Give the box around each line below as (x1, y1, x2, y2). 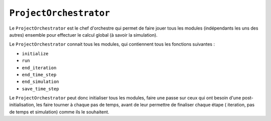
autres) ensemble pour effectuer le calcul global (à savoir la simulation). (9, 32, 158, 38)
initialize (22, 51, 49, 56)
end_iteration (22, 65, 57, 70)
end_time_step (22, 72, 57, 77)
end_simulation (22, 79, 60, 85)
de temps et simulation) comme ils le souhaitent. (9, 108, 110, 115)
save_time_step (22, 86, 60, 91)
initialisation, (9, 102, 35, 108)
